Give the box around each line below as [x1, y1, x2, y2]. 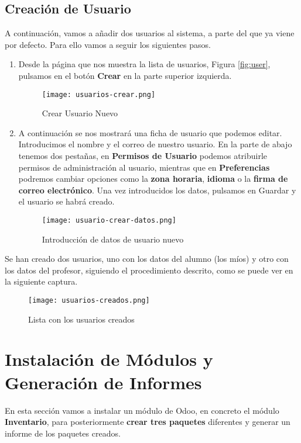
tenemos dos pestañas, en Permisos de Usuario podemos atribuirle [18, 150, 268, 162]
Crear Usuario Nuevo [42, 107, 118, 119]
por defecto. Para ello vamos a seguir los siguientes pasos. [5, 38, 211, 50]
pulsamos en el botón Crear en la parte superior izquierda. [18, 69, 232, 81]
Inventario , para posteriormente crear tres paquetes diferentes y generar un [5, 416, 290, 428]
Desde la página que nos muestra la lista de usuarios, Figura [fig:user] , [18, 58, 271, 70]
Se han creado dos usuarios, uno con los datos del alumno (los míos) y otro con [5, 252, 289, 265]
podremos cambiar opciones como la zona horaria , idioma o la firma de [18, 172, 288, 185]
